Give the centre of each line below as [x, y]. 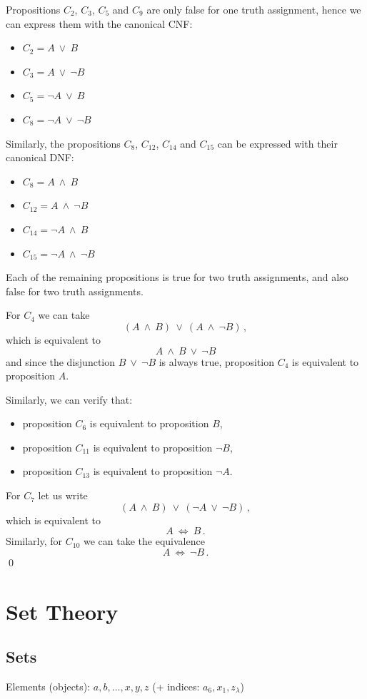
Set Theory [62, 611]
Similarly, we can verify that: [69, 399]
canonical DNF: [40, 157]
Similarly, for [34, 541]
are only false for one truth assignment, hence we [254, 9]
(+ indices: [176, 687]
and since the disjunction [61, 361]
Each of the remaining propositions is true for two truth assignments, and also [177, 277]
